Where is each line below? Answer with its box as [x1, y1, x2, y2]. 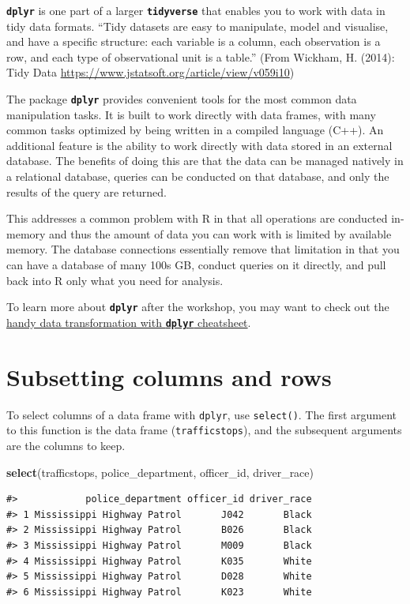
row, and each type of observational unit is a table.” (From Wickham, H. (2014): [6, 48, 395, 65]
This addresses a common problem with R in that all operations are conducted [6, 210, 388, 227]
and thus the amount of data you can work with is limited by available [49, 225, 392, 242]
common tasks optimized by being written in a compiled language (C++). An [6, 122, 384, 138]
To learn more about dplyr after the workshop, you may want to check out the [6, 298, 389, 315]
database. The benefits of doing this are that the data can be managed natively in [6, 152, 404, 169]
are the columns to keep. [6, 437, 126, 453]
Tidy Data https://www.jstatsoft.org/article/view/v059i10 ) [6, 64, 295, 81]
